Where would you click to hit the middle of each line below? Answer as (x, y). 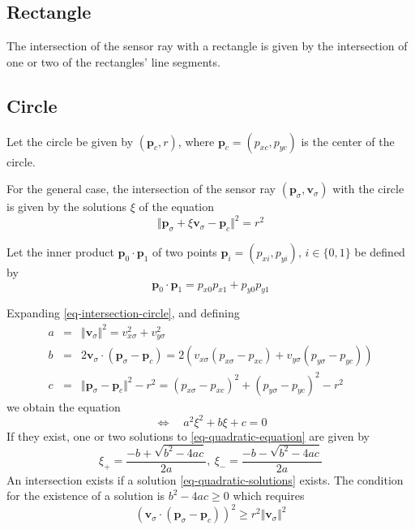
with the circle (368, 189)
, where (196, 141)
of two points (185, 252)
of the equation (177, 207)
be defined (380, 252)
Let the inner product (60, 252)
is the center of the (348, 141)
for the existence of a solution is (86, 496)
